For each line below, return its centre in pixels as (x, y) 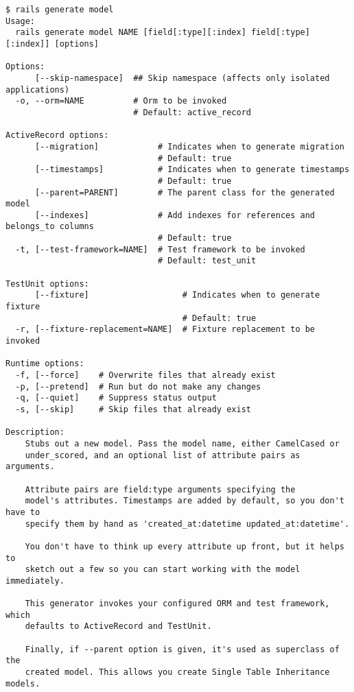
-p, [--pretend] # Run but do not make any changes (138, 386)
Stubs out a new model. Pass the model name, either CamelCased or (182, 443)
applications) (38, 90)
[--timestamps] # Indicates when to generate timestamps (192, 170)
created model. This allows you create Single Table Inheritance (177, 672)
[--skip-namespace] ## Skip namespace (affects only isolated (182, 78)
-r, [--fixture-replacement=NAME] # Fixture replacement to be (165, 330)
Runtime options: (45, 364)
